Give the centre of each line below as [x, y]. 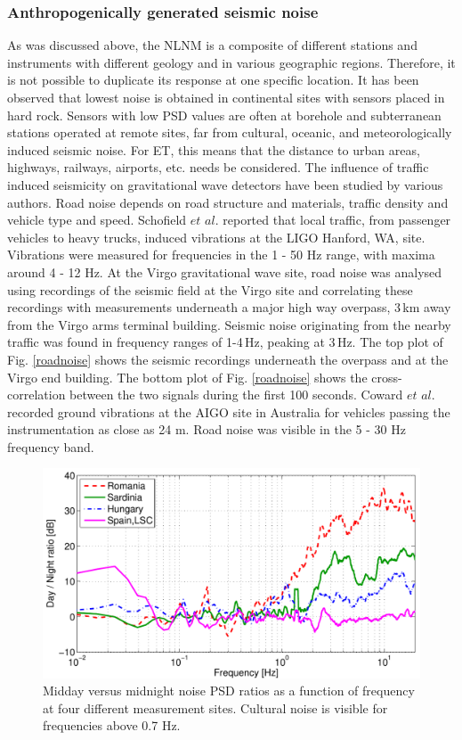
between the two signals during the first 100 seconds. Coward [236, 395]
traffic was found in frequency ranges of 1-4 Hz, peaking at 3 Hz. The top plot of [225, 342]
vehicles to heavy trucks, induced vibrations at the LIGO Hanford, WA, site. [216, 237]
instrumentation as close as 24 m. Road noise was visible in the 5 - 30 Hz [207, 429]
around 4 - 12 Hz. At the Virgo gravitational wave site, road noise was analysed [225, 271]
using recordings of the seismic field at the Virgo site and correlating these [210, 289]
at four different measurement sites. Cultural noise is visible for [215, 707]
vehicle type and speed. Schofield [97, 220]
